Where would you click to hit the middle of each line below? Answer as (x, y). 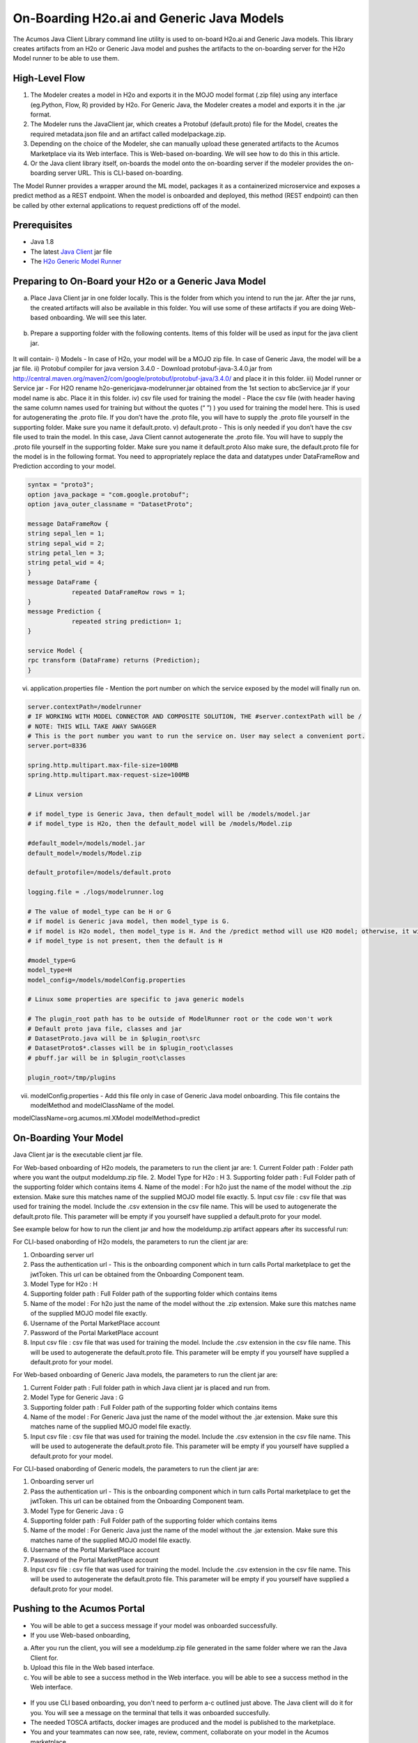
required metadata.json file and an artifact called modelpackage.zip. (128, 134)
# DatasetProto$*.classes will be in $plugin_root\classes (130, 1048)
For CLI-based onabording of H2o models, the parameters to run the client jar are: (131, 1242)
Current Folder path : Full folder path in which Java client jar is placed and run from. (150, 1387)
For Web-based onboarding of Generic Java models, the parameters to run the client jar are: (145, 1375)
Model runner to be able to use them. (66, 59)
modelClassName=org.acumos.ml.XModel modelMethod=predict (106, 1118)
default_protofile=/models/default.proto (99, 873)
